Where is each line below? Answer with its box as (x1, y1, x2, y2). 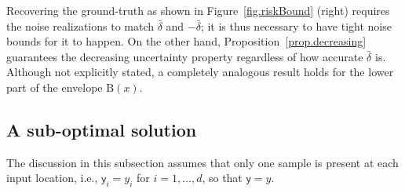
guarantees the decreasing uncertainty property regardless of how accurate (6, 48, 363, 64)
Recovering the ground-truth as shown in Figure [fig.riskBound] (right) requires (6, 2, 390, 18)
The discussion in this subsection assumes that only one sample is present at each (6, 154, 399, 170)
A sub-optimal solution (6, 117, 197, 141)
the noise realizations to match (6, 17, 155, 34)
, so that (202, 169, 243, 186)
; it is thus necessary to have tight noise (200, 17, 392, 34)
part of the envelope (6, 78, 103, 95)
